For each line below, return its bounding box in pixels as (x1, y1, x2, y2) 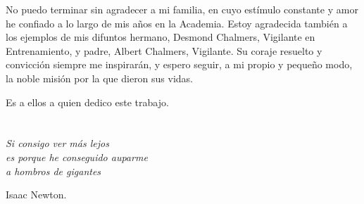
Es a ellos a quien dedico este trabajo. (6, 94, 169, 109)
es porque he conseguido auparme (6, 149, 148, 164)
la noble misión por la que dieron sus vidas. (6, 70, 194, 85)
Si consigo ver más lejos (6, 136, 109, 151)
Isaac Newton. (6, 187, 67, 202)
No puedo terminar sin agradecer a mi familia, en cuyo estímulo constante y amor (6, 2, 358, 16)
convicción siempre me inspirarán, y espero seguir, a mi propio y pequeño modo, (6, 57, 353, 72)
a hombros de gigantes (6, 163, 101, 178)
